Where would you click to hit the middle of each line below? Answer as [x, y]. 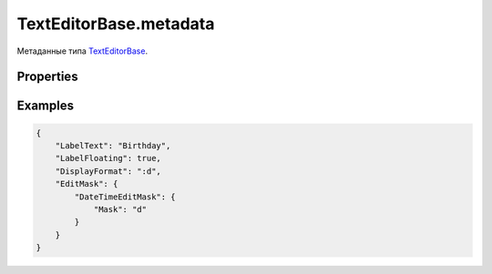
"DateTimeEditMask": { [125, 197]
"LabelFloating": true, [108, 158]
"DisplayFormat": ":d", [108, 171]
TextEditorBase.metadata [116, 24]
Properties [47, 77]
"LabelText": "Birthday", [113, 145]
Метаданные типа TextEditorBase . [82, 51]
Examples [46, 106]
